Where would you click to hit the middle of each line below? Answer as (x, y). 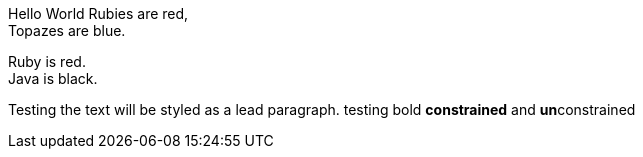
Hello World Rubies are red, (98, 13)
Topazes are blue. (67, 30)
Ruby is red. (47, 61)
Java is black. (53, 78)
